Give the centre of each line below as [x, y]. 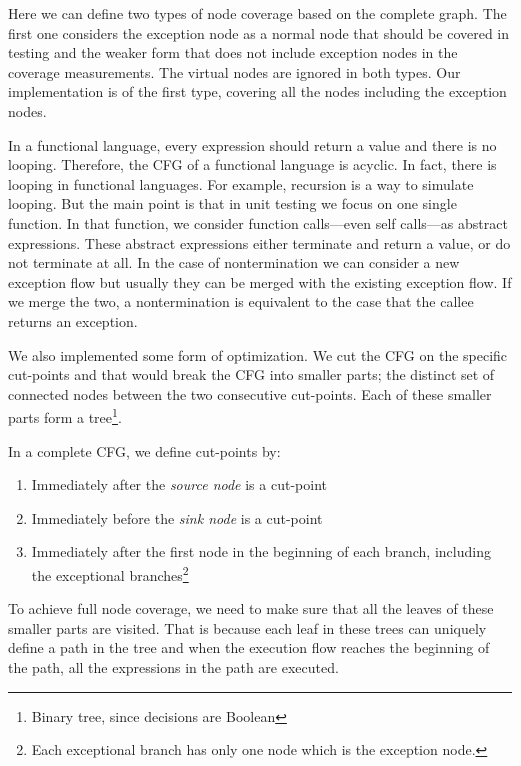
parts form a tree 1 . [65, 415]
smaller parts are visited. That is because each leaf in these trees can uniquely [247, 627]
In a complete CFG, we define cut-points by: [144, 450]
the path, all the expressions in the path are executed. [173, 666]
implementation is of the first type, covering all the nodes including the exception [257, 91]
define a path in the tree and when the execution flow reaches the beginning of [249, 647]
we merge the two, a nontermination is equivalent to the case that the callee [241, 301]
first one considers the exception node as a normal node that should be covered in [259, 32]
